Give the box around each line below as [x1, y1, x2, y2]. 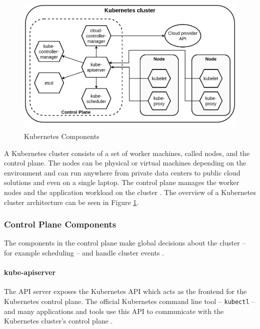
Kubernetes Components [24, 131, 99, 141]
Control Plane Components [4, 218, 116, 230]
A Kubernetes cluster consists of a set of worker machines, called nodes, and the [4, 147, 250, 158]
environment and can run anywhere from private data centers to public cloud [4, 167, 240, 177]
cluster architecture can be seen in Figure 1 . [4, 196, 139, 207]
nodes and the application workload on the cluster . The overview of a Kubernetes [4, 187, 256, 197]
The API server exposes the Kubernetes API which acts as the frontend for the [4, 286, 247, 296]
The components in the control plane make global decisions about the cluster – [4, 237, 246, 248]
